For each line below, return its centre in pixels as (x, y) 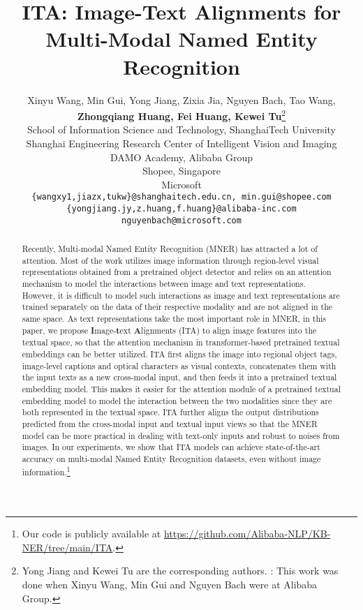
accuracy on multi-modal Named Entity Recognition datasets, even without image (171, 458)
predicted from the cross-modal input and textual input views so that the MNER (170, 423)
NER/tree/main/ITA (67, 547)
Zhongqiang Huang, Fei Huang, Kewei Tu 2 (181, 115)
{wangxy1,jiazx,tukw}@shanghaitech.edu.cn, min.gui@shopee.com (181, 197)
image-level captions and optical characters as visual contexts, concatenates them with (179, 365)
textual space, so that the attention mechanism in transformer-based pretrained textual (181, 342)
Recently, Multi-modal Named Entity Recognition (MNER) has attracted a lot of (170, 249)
